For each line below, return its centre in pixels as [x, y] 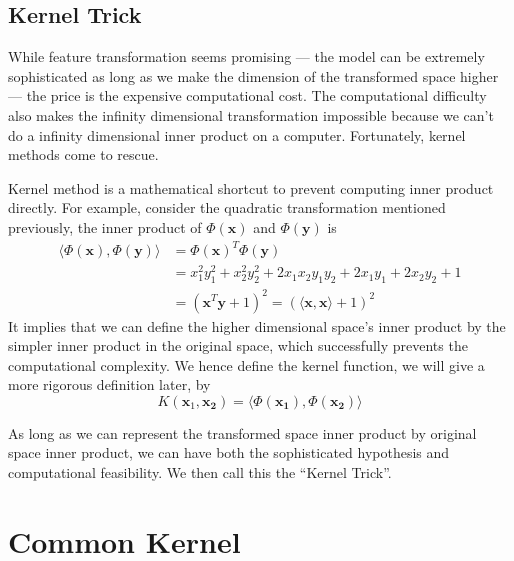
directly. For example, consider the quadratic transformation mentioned [227, 207]
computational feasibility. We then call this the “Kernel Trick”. [200, 472]
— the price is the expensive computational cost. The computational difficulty [247, 95]
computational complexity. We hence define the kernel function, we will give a [246, 364]
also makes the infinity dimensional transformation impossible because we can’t [251, 114]
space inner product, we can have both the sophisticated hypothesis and [229, 452]
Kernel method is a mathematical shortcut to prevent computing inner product [251, 187]
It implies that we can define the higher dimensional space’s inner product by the [257, 325]
